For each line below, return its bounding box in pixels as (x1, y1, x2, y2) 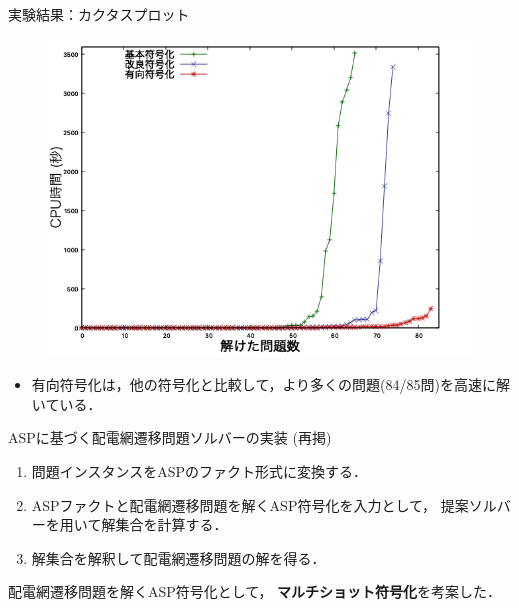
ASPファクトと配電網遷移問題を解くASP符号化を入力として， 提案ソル (31, 494, 497, 515)
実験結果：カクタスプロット (8, 4, 190, 24)
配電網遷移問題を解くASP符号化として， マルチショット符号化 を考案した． (8, 581, 502, 602)
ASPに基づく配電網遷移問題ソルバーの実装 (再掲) (8, 427, 332, 448)
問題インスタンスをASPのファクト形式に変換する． (31, 460, 368, 481)
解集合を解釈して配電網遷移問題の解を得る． (31, 547, 326, 568)
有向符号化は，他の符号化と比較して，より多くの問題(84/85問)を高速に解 (31, 374, 511, 395)
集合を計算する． (115, 514, 228, 535)
